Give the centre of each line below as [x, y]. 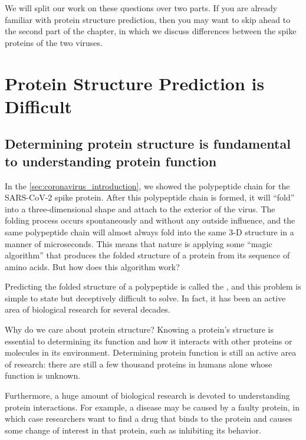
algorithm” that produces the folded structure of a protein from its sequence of [147, 255]
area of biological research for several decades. [88, 309]
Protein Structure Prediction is [135, 83]
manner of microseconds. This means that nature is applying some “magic [139, 243]
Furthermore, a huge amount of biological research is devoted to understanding [147, 395]
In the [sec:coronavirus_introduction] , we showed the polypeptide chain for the [147, 185]
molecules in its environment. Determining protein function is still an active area [151, 352]
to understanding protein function [111, 161]
